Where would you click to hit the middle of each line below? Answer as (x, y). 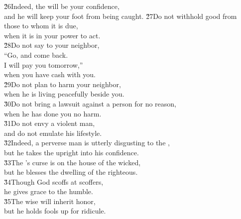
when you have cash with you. (50, 74)
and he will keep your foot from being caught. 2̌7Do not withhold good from (120, 16)
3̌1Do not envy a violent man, (50, 123)
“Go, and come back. (36, 55)
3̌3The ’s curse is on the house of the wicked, (72, 162)
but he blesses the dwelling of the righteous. (71, 172)
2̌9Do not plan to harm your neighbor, (62, 84)
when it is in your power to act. (52, 35)
